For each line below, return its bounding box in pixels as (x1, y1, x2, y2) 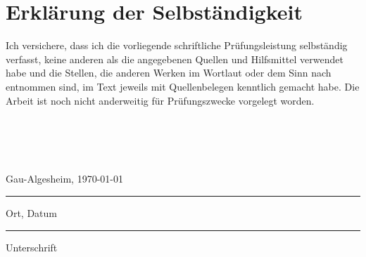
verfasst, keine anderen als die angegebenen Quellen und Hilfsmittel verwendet (6, 51, 343, 66)
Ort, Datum (6, 206, 57, 220)
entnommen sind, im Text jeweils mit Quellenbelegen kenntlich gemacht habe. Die (6, 79, 360, 93)
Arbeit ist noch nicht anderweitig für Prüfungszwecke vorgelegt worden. (6, 93, 315, 107)
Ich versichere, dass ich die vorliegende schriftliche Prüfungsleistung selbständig (6, 38, 348, 53)
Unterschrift (6, 239, 58, 254)
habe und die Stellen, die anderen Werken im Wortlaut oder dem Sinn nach (6, 65, 332, 80)
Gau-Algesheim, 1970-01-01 (6, 171, 123, 186)
